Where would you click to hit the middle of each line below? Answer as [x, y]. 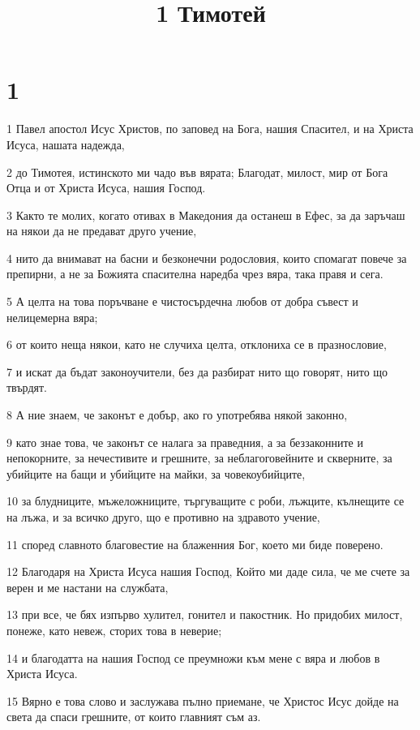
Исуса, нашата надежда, [66, 144]
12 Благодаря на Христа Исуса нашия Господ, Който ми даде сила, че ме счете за [208, 571]
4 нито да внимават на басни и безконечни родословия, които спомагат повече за [207, 258]
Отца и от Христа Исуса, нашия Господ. [106, 188]
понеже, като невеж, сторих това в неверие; [114, 630]
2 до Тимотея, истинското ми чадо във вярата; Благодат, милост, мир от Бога [197, 172]
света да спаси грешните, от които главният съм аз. [134, 717]
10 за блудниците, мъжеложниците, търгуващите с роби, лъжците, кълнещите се [206, 501]
